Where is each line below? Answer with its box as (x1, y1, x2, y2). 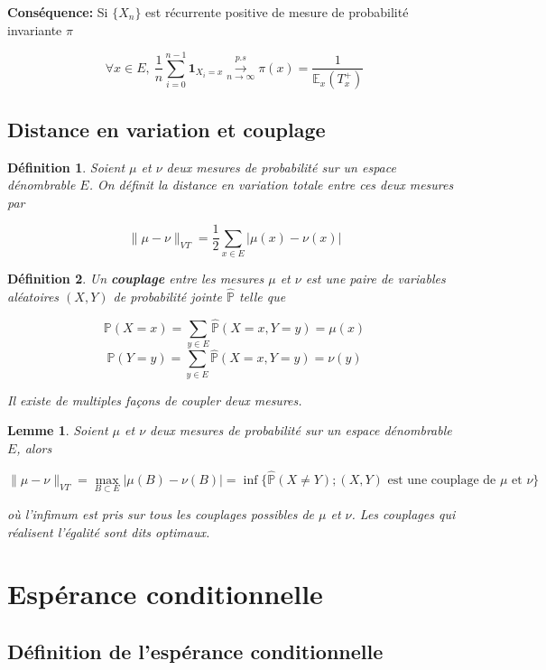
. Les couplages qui (351, 504, 456, 523)
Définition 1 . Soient (7, 157, 125, 176)
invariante (7, 20, 62, 39)
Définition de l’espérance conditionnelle (7, 637, 384, 665)
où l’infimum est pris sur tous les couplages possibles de (7, 504, 314, 523)
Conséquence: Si (7, 3, 108, 21)
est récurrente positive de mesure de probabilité (145, 3, 409, 21)
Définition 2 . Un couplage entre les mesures (7, 269, 264, 288)
